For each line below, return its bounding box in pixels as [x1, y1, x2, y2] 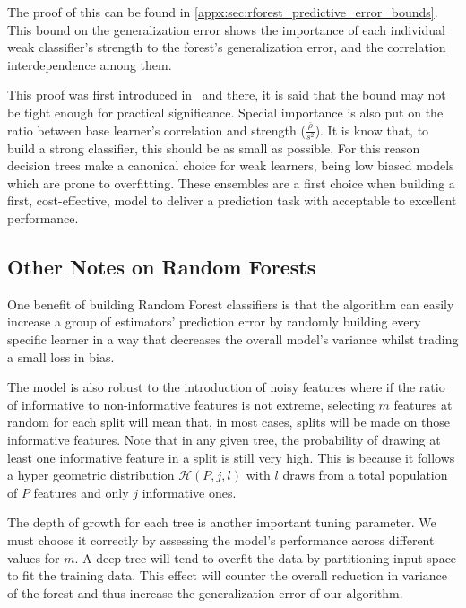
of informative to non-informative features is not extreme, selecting [7, 395, 375, 413]
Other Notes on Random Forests [7, 253, 316, 281]
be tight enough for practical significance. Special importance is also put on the [7, 102, 444, 121]
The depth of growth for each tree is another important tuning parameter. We [7, 513, 436, 532]
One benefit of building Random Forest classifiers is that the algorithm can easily [7, 294, 454, 313]
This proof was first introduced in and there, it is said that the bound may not [7, 85, 446, 104]
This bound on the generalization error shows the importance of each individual [7, 20, 445, 39]
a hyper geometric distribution [7, 465, 175, 484]
